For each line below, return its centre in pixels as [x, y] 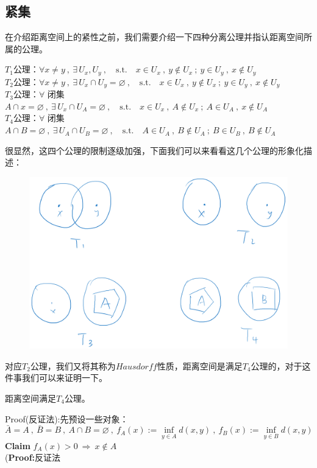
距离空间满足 [30, 398]
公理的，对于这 [281, 365]
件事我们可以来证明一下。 [56, 378]
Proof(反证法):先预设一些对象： [67, 418]
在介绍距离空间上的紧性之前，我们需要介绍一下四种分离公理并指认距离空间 [154, 37]
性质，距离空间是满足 [200, 365]
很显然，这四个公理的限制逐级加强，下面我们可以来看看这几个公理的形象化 [154, 150]
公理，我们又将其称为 [73, 365]
